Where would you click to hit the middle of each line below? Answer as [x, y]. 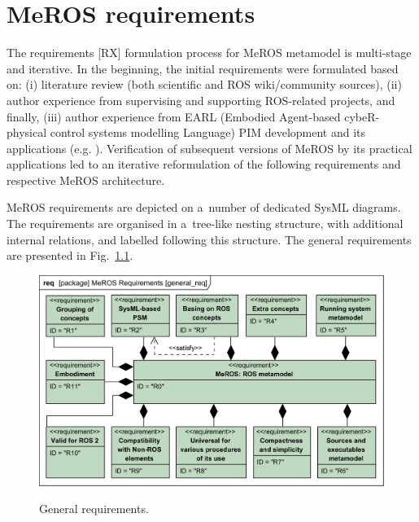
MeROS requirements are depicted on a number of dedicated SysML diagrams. [204, 207]
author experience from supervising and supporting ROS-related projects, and [201, 100]
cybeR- [362, 116]
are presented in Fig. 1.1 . [70, 255]
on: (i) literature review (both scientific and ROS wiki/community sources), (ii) [204, 84]
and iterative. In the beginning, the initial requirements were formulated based [203, 68]
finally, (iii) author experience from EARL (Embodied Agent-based [174, 116]
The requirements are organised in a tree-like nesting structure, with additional [205, 224]
